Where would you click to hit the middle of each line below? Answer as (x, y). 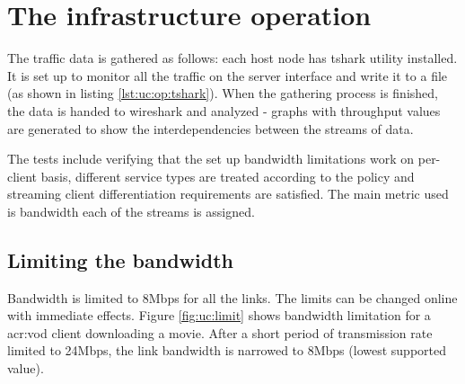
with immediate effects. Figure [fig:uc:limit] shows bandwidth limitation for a (219, 315)
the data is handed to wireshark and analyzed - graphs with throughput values (224, 110)
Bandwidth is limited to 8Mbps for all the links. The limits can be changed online (232, 297)
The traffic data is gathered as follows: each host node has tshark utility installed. (232, 58)
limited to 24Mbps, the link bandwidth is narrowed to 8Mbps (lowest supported (227, 350)
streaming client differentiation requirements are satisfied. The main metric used (228, 194)
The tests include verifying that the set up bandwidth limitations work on (211, 159)
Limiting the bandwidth (120, 259)
